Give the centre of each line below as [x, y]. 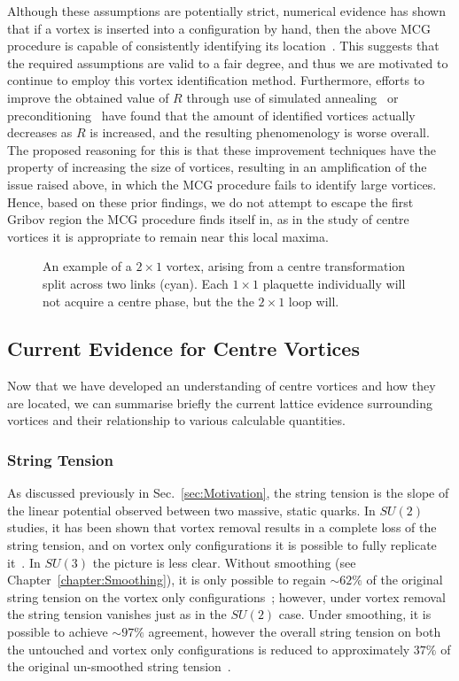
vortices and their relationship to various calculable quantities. [176, 420]
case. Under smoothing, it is [355, 614]
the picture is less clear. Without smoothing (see [224, 562]
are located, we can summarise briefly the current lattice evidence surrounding [220, 402]
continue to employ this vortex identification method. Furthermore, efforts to [216, 80]
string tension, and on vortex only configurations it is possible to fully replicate [222, 545]
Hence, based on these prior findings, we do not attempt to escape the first [210, 201]
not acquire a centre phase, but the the [148, 301]
